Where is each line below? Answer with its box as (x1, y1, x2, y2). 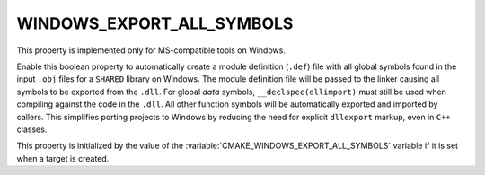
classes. (16, 124, 48, 135)
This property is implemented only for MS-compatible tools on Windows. (16, 45, 287, 56)
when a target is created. (16, 153, 110, 163)
